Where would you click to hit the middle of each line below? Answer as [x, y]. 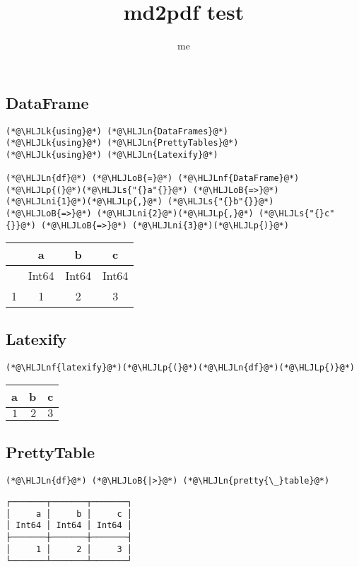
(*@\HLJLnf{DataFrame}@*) [239, 179]
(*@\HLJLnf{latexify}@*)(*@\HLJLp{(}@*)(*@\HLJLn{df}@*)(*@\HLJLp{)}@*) [180, 367]
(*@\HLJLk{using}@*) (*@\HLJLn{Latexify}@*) [112, 154]
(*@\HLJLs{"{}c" [296, 214]
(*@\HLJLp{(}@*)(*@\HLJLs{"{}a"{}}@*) [97, 190]
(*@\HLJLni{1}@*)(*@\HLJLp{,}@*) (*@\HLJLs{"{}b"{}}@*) [140, 202]
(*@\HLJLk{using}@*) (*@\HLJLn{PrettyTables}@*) [122, 143]
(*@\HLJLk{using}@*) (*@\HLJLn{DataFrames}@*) [117, 131]
